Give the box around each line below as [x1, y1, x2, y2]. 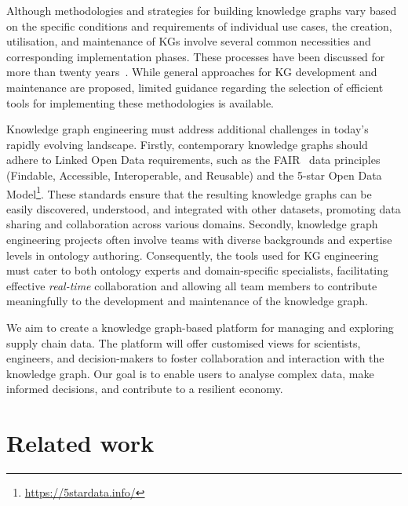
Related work [6, 427, 155, 459]
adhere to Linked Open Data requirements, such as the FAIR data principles [6, 151, 381, 168]
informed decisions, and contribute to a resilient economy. [6, 380, 283, 397]
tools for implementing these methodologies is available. [6, 94, 274, 111]
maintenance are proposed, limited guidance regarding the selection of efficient [6, 78, 384, 95]
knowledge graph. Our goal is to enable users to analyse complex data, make [6, 365, 374, 381]
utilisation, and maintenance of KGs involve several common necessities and [6, 33, 371, 49]
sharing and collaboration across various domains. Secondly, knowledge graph [6, 216, 378, 232]
